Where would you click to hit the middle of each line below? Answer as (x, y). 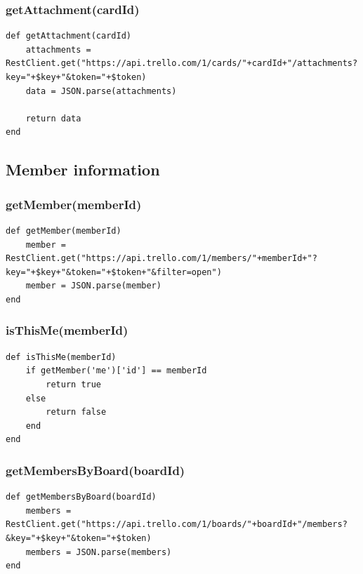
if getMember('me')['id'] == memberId (116, 371)
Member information (83, 169)
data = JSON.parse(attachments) (101, 91)
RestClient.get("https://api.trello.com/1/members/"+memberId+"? (161, 259)
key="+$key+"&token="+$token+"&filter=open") (114, 272)
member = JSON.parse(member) (93, 286)
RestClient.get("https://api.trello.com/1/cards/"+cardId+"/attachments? (182, 64)
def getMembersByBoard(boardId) (81, 497)
